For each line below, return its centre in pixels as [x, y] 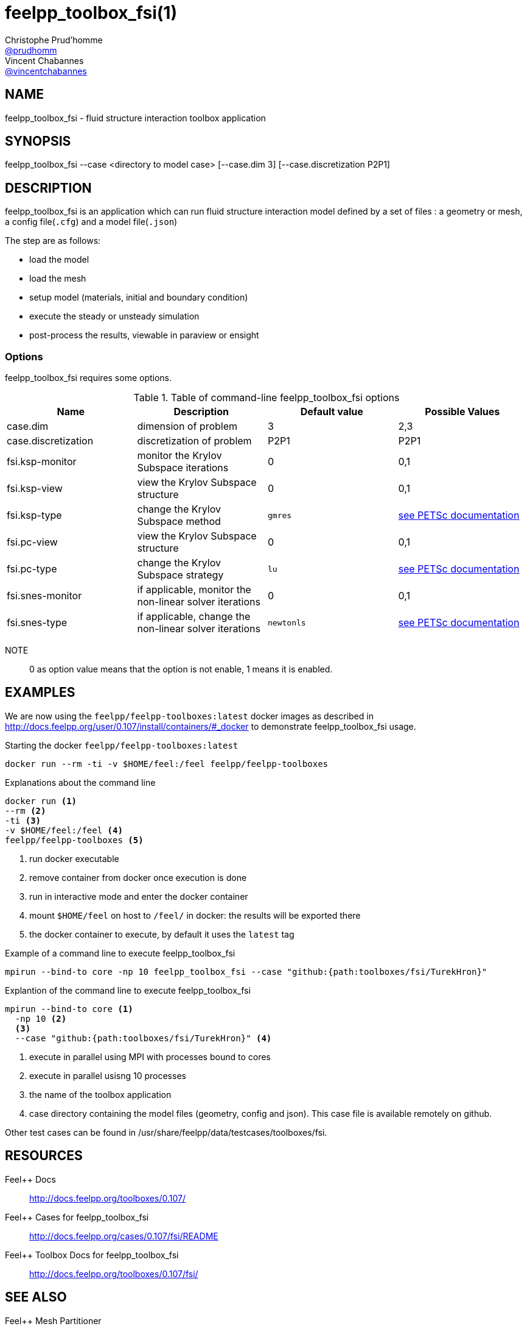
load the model [59, 260]
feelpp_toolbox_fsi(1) [91, 13]
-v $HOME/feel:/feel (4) [64, 830]
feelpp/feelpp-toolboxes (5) [74, 840]
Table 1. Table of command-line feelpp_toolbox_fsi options [267, 398]
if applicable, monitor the [194, 590]
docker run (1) [41, 801]
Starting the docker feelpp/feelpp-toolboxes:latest [122, 745]
